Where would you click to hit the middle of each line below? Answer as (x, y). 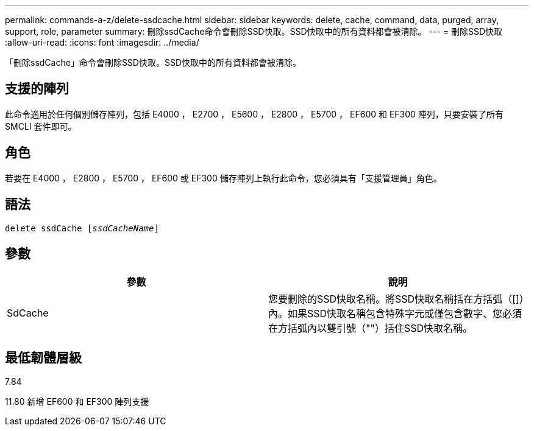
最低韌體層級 (43, 357)
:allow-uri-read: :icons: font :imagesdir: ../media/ (102, 42)
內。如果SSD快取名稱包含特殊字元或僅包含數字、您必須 (395, 314)
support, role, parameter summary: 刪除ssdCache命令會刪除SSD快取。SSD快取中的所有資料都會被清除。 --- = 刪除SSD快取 (254, 31)
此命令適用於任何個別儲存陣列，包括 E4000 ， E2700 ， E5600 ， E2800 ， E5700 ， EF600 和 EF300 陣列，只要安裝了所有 (254, 114)
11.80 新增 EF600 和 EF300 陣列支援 (77, 402)
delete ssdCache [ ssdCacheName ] (82, 228)
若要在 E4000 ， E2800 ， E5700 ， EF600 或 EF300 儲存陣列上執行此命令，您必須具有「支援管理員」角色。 (223, 178)
